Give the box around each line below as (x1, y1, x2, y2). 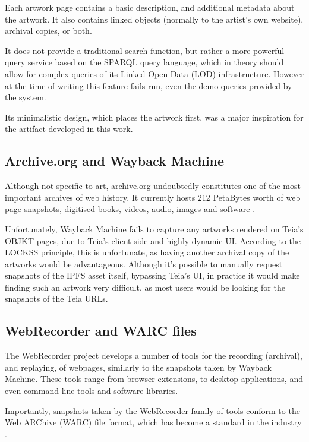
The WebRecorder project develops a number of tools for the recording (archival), (5, 349, 302, 362)
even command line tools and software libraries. (5, 384, 178, 397)
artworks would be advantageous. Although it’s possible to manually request (5, 257, 283, 270)
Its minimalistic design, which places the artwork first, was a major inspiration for (5, 110, 304, 123)
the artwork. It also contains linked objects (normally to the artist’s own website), (5, 12, 304, 25)
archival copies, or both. (5, 24, 92, 37)
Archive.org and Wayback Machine (5, 151, 225, 170)
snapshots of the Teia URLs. (5, 292, 108, 305)
